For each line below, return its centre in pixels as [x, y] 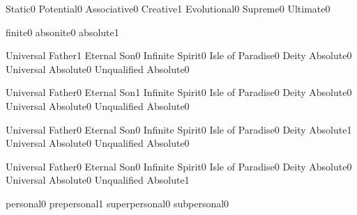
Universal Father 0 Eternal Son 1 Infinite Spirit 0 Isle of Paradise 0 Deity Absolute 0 [179, 92]
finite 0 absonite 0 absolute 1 [62, 32]
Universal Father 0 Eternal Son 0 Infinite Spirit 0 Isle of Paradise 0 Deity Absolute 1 [179, 129]
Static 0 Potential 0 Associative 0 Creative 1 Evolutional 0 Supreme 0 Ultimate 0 [168, 8]
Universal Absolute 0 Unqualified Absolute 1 [98, 180]
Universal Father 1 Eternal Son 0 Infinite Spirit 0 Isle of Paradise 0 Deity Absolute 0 [179, 55]
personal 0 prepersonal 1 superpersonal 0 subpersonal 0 [117, 203]
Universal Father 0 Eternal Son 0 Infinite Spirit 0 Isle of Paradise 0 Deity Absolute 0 [179, 166]
